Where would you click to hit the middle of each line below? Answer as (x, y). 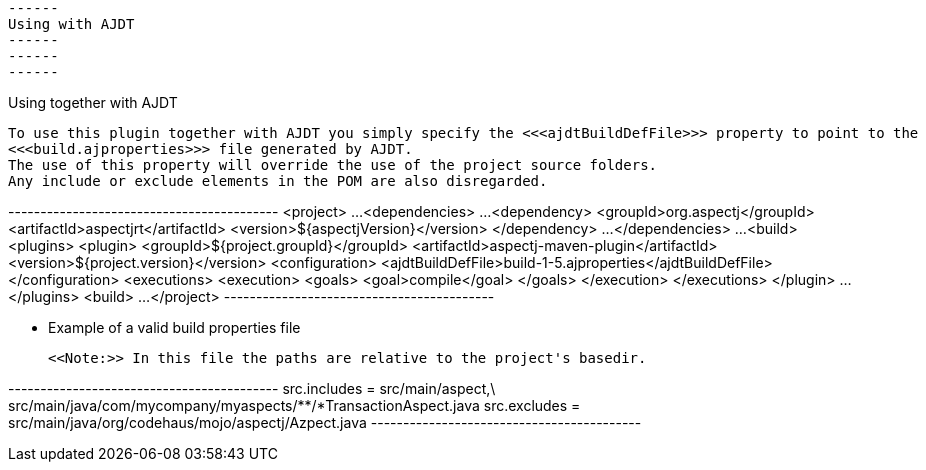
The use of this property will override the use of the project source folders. (333, 165)
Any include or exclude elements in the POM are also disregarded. (278, 181)
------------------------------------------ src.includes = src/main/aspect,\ (252, 388)
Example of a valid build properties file (174, 327)
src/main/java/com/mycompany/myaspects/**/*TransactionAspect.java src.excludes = (294, 405)
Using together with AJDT (93, 102)
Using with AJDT (71, 24)
